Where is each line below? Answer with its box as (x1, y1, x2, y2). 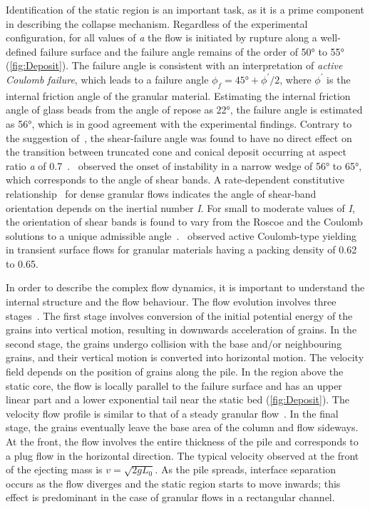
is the (327, 71, 351, 86)
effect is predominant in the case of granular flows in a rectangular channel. (6, 490, 335, 505)
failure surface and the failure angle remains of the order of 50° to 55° (40, 44, 344, 59)
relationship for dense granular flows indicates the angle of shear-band (6, 186, 317, 201)
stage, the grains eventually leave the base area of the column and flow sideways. (6, 420, 359, 435)
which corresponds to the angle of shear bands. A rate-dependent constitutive (6, 172, 344, 187)
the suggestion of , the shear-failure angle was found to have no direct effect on (6, 130, 352, 145)
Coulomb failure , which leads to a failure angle (6, 71, 209, 86)
